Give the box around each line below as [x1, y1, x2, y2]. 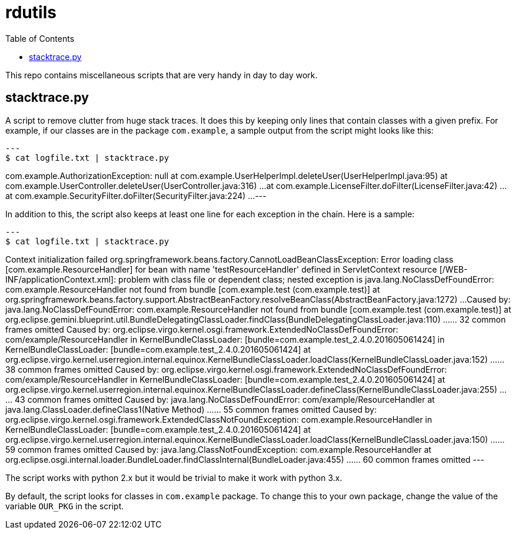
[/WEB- [439, 264, 468, 274]
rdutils [5, 2, 56, 22]
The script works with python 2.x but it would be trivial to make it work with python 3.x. [5, 472, 342, 483]
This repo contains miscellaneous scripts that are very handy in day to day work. [5, 69, 318, 80]
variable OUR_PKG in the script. [5, 500, 124, 511]
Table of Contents [5, 33, 75, 44]
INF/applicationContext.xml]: [5, 274, 116, 284]
